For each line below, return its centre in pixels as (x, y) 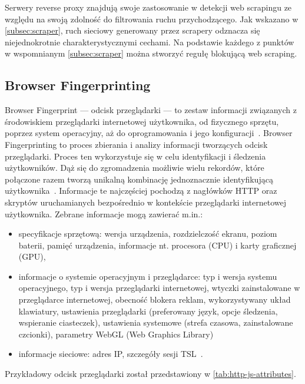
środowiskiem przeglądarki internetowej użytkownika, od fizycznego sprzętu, (142, 121)
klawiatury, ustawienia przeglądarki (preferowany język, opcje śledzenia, (148, 311)
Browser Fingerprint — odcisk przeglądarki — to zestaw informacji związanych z (151, 110)
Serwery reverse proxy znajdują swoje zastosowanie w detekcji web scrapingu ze (148, 7)
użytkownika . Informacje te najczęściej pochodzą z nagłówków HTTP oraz (141, 191)
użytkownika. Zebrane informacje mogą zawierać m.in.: (104, 213)
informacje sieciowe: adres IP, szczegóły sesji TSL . (111, 354)
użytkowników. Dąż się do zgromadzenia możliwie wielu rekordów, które (135, 168)
